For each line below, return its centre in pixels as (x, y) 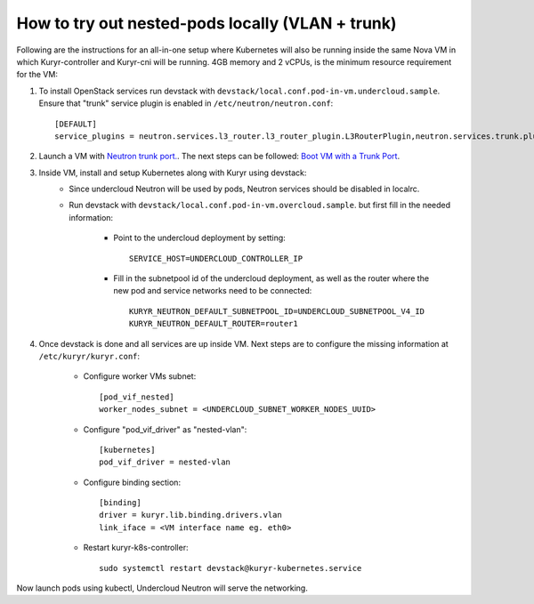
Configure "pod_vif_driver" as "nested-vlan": (165, 429)
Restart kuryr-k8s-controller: (136, 548)
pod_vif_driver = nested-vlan (165, 462)
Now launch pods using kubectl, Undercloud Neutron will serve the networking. (162, 588)
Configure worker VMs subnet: (140, 376)
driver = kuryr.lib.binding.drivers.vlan (190, 515)
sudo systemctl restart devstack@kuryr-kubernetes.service (231, 568)
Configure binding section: (132, 482)
